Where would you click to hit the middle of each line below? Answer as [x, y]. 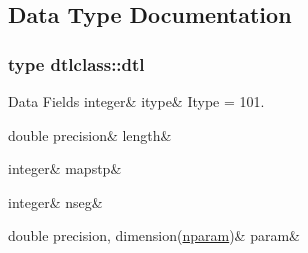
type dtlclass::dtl [76, 63]
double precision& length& [90, 134]
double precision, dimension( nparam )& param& [154, 235]
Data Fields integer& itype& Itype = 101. [136, 101]
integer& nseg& [55, 201]
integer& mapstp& [65, 168]
